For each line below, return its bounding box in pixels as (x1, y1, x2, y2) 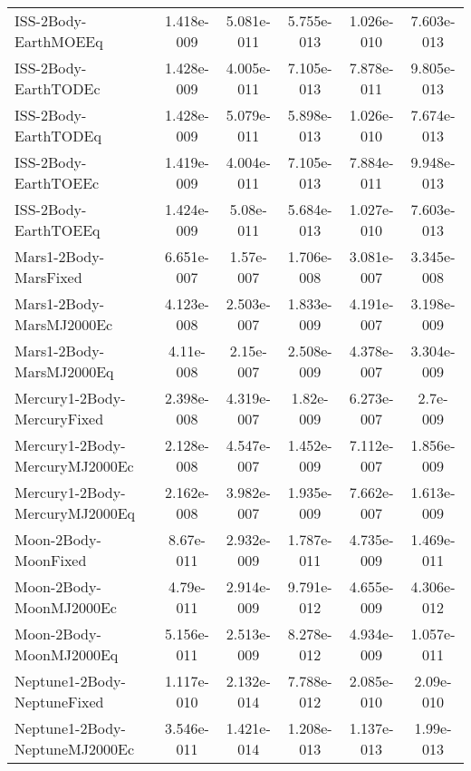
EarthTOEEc (14, 172, 100, 193)
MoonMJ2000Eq (14, 644, 119, 665)
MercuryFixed (14, 408, 104, 429)
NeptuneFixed (14, 691, 104, 712)
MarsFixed (14, 267, 82, 288)
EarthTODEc (14, 78, 101, 99)
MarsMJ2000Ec (14, 314, 113, 335)
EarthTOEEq (14, 220, 101, 240)
